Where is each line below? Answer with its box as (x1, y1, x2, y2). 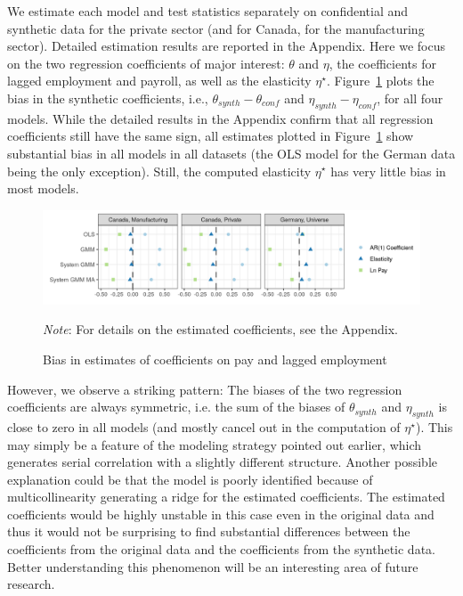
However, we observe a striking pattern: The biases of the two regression (7, 380, 402, 398)
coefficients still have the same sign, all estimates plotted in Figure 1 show (7, 127, 414, 145)
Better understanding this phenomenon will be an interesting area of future (7, 557, 418, 576)
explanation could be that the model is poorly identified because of (7, 469, 373, 488)
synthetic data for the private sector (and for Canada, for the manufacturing (7, 19, 425, 37)
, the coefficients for (329, 53, 436, 72)
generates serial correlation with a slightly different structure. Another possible (7, 453, 437, 471)
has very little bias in (330, 161, 446, 180)
